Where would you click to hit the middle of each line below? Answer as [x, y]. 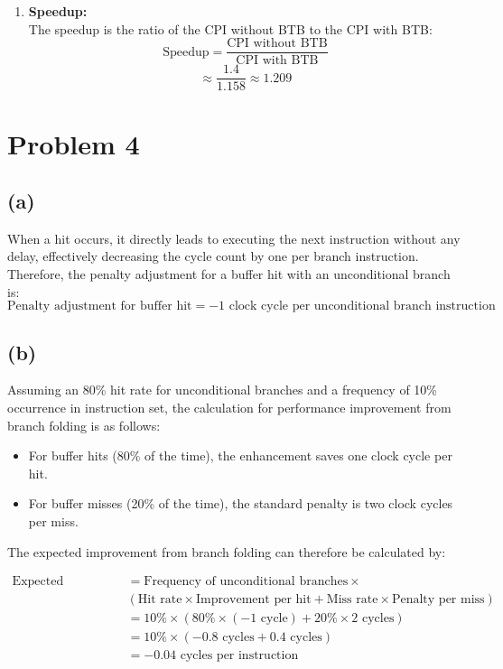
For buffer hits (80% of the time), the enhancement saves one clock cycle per [240, 455]
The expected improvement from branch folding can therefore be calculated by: [227, 551]
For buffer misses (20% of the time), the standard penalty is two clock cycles [241, 503]
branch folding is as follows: [84, 425]
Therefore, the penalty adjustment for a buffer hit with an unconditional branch [229, 274]
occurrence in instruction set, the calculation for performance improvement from [229, 408]
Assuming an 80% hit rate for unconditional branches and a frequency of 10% [223, 390]
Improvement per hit [254, 600]
